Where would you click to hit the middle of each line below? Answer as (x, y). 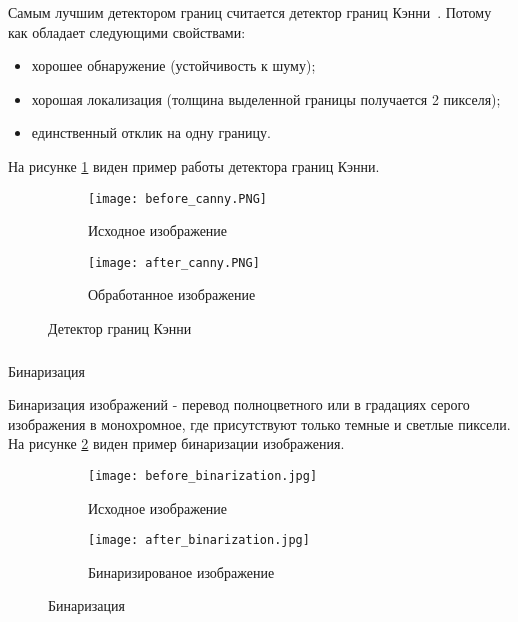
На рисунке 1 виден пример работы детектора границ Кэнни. (194, 165)
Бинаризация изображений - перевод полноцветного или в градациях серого (239, 404)
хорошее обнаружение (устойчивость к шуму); (173, 65)
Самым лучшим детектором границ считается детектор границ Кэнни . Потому (250, 12)
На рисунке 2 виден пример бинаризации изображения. (176, 443)
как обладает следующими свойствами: (127, 31)
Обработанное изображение (172, 294)
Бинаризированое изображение (181, 571)
